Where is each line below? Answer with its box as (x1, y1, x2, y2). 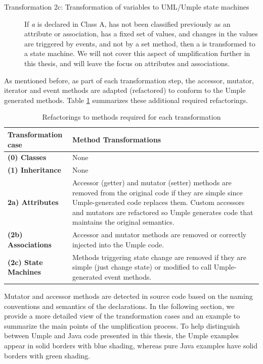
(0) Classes (8, 152, 47, 163)
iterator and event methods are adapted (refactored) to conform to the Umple (4, 85, 246, 95)
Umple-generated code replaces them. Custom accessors (72, 197, 245, 207)
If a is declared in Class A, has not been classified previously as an (24, 18, 231, 29)
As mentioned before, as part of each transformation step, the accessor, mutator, (4, 75, 254, 85)
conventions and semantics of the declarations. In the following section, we (4, 300, 235, 311)
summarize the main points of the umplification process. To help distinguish (4, 320, 240, 331)
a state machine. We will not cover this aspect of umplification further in (24, 48, 250, 59)
